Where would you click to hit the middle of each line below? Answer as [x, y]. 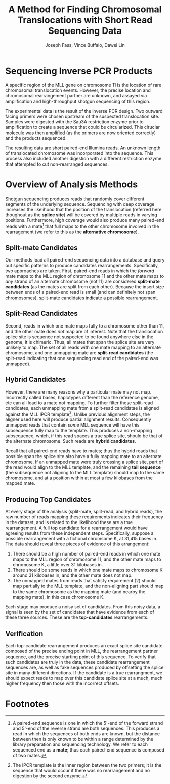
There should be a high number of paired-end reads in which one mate [87, 554]
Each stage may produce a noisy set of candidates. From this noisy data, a [83, 607]
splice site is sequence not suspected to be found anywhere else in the [79, 337]
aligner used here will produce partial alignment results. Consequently [78, 419]
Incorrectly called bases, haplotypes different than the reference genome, [82, 397]
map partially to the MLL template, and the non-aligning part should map [88, 586]
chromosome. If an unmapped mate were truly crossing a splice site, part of [84, 462]
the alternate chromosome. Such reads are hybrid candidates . [71, 441]
